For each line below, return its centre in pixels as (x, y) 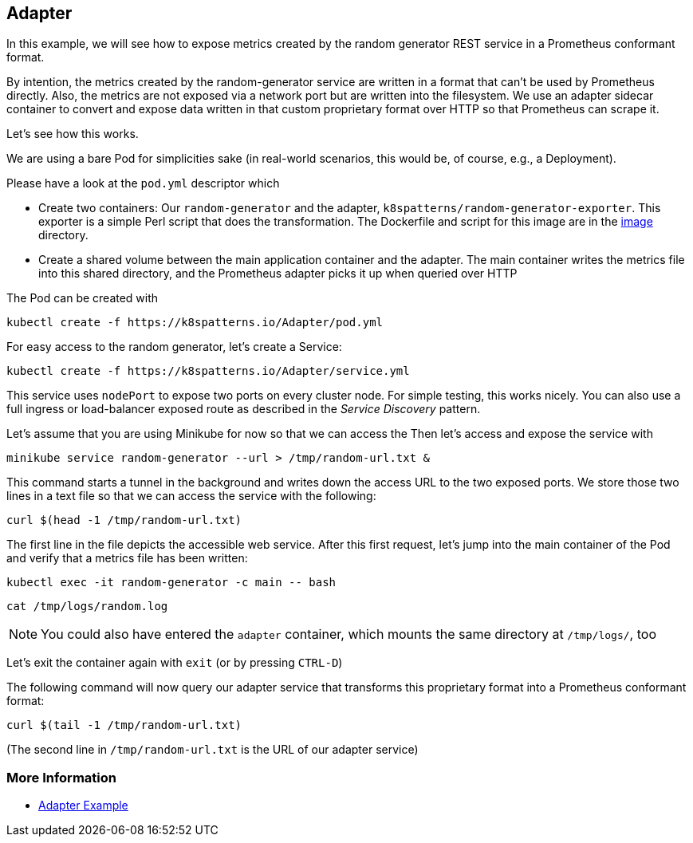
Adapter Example (83, 806)
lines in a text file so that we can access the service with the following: (191, 496)
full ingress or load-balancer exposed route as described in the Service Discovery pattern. (244, 409)
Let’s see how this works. (73, 134)
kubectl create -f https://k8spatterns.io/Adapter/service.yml (208, 371)
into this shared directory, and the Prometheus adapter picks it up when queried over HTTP (278, 274)
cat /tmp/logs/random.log (87, 607)
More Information (61, 777)
